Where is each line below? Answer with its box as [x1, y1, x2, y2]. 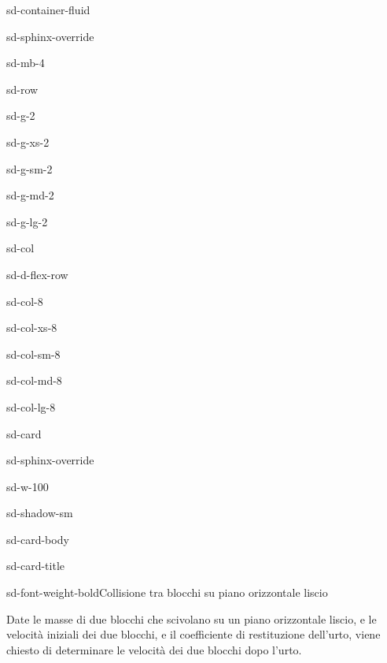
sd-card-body [6, 531, 69, 547]
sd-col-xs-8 [6, 319, 57, 336]
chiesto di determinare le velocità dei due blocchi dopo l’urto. [6, 641, 302, 657]
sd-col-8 [6, 292, 43, 309]
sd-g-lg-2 [6, 213, 48, 229]
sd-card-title [6, 557, 65, 574]
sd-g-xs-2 [6, 133, 50, 150]
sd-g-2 [6, 107, 35, 124]
